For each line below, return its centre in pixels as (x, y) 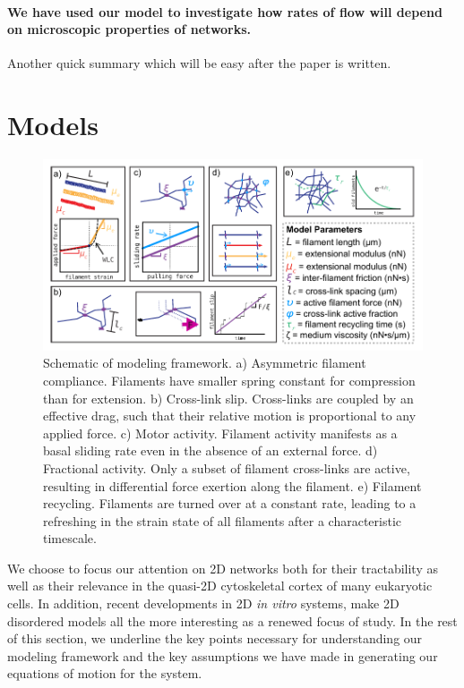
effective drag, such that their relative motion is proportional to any (230, 416)
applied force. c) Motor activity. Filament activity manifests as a (220, 433)
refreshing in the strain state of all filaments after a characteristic (222, 520)
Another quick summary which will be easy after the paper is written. (199, 63)
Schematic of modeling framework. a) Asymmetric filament (205, 363)
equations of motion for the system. (105, 673)
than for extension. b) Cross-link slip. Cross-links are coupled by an (228, 398)
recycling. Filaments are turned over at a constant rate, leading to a (230, 503)
